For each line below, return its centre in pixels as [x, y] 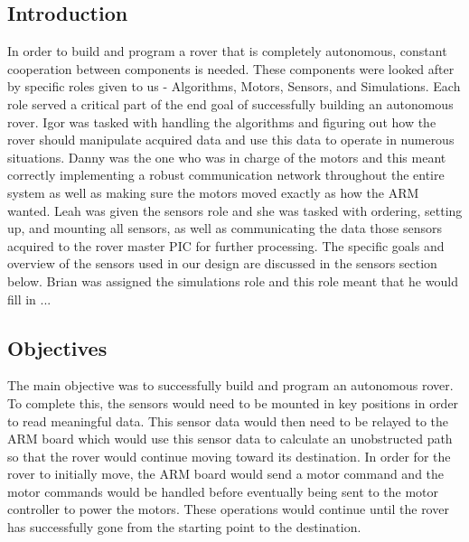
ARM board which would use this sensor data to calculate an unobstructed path [230, 439]
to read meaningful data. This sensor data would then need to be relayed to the [228, 421]
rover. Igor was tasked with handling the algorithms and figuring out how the [222, 121]
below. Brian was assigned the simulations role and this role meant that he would [233, 280]
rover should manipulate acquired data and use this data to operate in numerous [231, 140]
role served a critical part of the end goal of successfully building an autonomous [230, 103]
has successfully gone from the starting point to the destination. [184, 527]
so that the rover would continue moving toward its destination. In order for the [229, 456]
